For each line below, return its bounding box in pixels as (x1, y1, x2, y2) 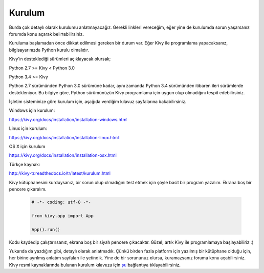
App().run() (31, 227, 61, 232)
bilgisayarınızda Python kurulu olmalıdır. (9, 47, 89, 53)
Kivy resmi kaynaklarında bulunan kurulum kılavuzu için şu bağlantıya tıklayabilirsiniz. (9, 262, 181, 268)
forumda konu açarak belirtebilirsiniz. (9, 31, 84, 37)
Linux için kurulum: (9, 126, 47, 131)
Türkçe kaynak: (9, 161, 40, 167)
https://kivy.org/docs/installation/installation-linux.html (9, 134, 119, 140)
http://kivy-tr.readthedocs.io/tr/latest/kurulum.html (9, 170, 111, 176)
